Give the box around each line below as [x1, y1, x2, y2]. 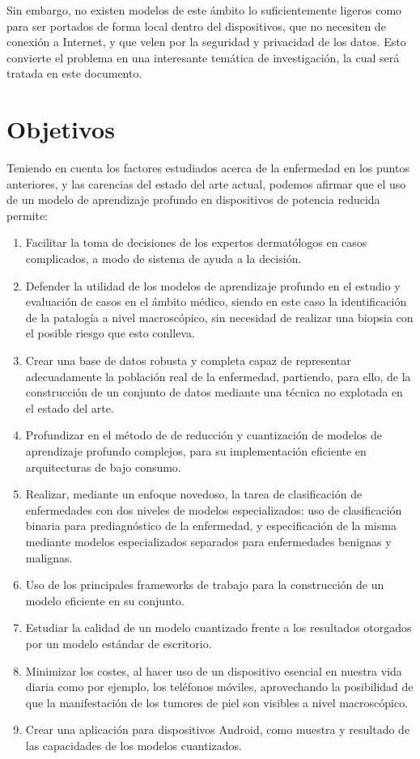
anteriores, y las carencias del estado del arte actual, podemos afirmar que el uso [6, 175, 406, 192]
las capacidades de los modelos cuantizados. [25, 736, 242, 753]
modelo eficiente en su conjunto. [25, 592, 185, 608]
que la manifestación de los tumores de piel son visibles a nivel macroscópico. [25, 693, 409, 710]
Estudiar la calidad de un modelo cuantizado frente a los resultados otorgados [25, 619, 412, 636]
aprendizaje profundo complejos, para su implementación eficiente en [25, 443, 367, 459]
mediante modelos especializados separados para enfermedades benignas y [25, 532, 392, 549]
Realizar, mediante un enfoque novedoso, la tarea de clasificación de [25, 486, 363, 502]
